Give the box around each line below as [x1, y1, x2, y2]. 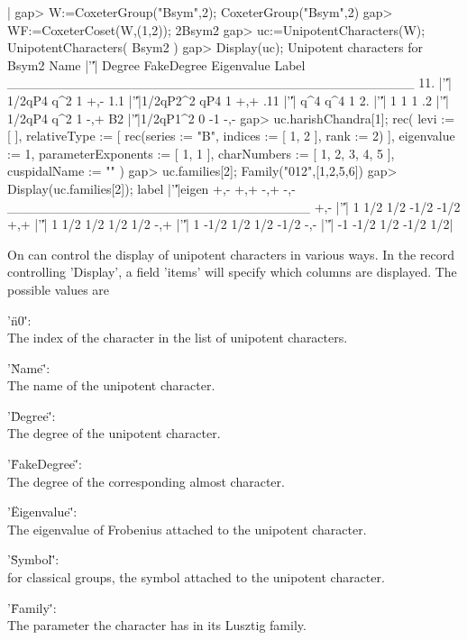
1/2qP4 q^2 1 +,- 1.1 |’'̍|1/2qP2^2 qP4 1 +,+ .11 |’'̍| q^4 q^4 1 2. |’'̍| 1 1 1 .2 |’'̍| [7, 90, 449, 109]
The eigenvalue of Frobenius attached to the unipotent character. [7, 519, 367, 538]
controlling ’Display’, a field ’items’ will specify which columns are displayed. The [7, 262, 457, 281]
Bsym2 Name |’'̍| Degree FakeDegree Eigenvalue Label [7, 55, 306, 74]
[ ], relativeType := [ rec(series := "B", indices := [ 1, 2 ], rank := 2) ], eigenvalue [7, 126, 455, 145]
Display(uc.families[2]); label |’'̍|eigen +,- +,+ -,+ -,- [7, 178, 296, 197]
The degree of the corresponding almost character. [7, 471, 285, 490]
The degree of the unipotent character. [7, 424, 221, 443]
